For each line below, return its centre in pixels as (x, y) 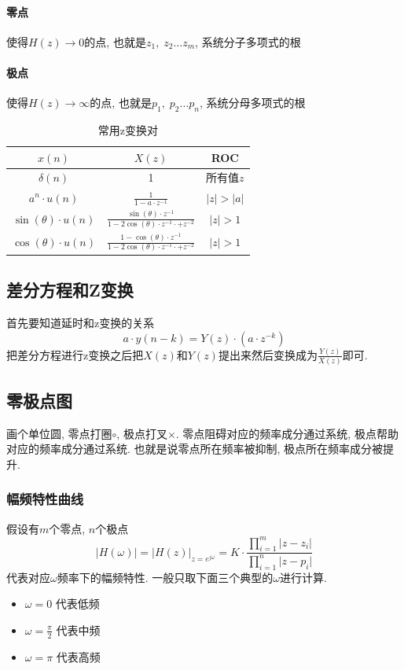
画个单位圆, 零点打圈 (59, 433)
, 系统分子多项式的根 (248, 41)
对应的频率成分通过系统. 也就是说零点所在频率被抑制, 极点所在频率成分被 (195, 449)
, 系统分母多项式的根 (252, 103)
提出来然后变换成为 (268, 354)
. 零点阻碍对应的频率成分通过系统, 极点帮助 (287, 433)
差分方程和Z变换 (70, 290)
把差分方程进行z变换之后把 (75, 354)
